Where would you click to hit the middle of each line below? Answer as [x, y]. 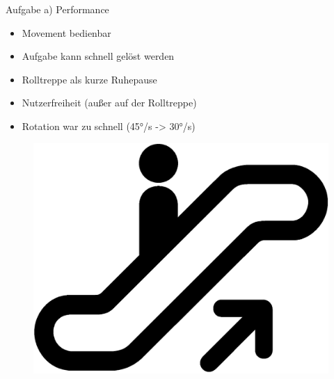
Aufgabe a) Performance [57, 9]
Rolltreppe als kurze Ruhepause [89, 79]
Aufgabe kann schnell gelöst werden [98, 56]
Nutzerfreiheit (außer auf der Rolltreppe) [109, 103]
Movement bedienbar [66, 32]
